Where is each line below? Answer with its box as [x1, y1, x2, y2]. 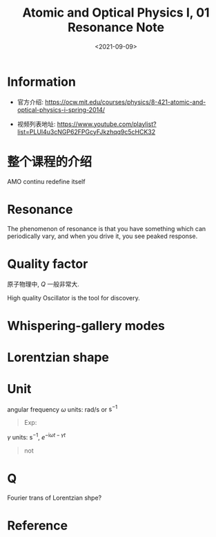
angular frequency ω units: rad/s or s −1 [7, 403, 118, 413]
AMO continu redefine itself [7, 177, 86, 185]
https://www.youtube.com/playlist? [57, 120, 157, 128]
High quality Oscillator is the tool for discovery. [7, 293, 140, 302]
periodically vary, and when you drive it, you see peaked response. [7, 232, 198, 240]
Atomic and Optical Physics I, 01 [22, 5, 210, 21]
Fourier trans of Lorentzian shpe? [7, 493, 102, 502]
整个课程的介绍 [7, 154, 92, 170]
